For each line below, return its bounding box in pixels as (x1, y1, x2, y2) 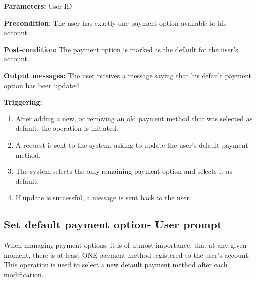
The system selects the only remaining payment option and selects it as (15, 166, 233, 176)
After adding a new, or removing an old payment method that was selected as (15, 113, 253, 123)
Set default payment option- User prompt (4, 217, 222, 232)
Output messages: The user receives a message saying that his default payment (4, 70, 251, 80)
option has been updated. (4, 80, 81, 90)
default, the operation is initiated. (15, 123, 118, 133)
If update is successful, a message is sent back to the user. (15, 192, 191, 203)
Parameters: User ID (4, 1, 72, 11)
